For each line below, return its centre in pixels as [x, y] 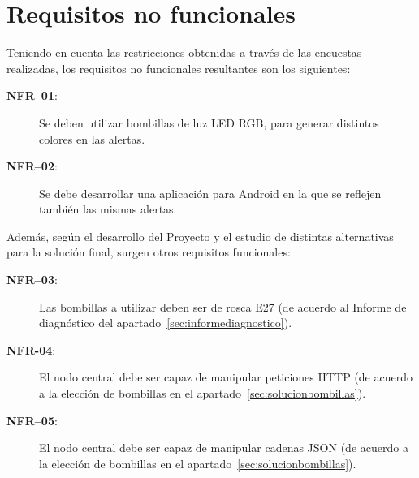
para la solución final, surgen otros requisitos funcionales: [149, 252]
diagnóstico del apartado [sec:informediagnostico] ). [166, 323]
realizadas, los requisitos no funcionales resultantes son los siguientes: [179, 68]
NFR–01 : [32, 95]
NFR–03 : [32, 280]
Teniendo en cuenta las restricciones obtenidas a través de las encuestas [184, 52]
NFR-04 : [31, 349]
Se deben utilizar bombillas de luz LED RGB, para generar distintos [209, 122]
